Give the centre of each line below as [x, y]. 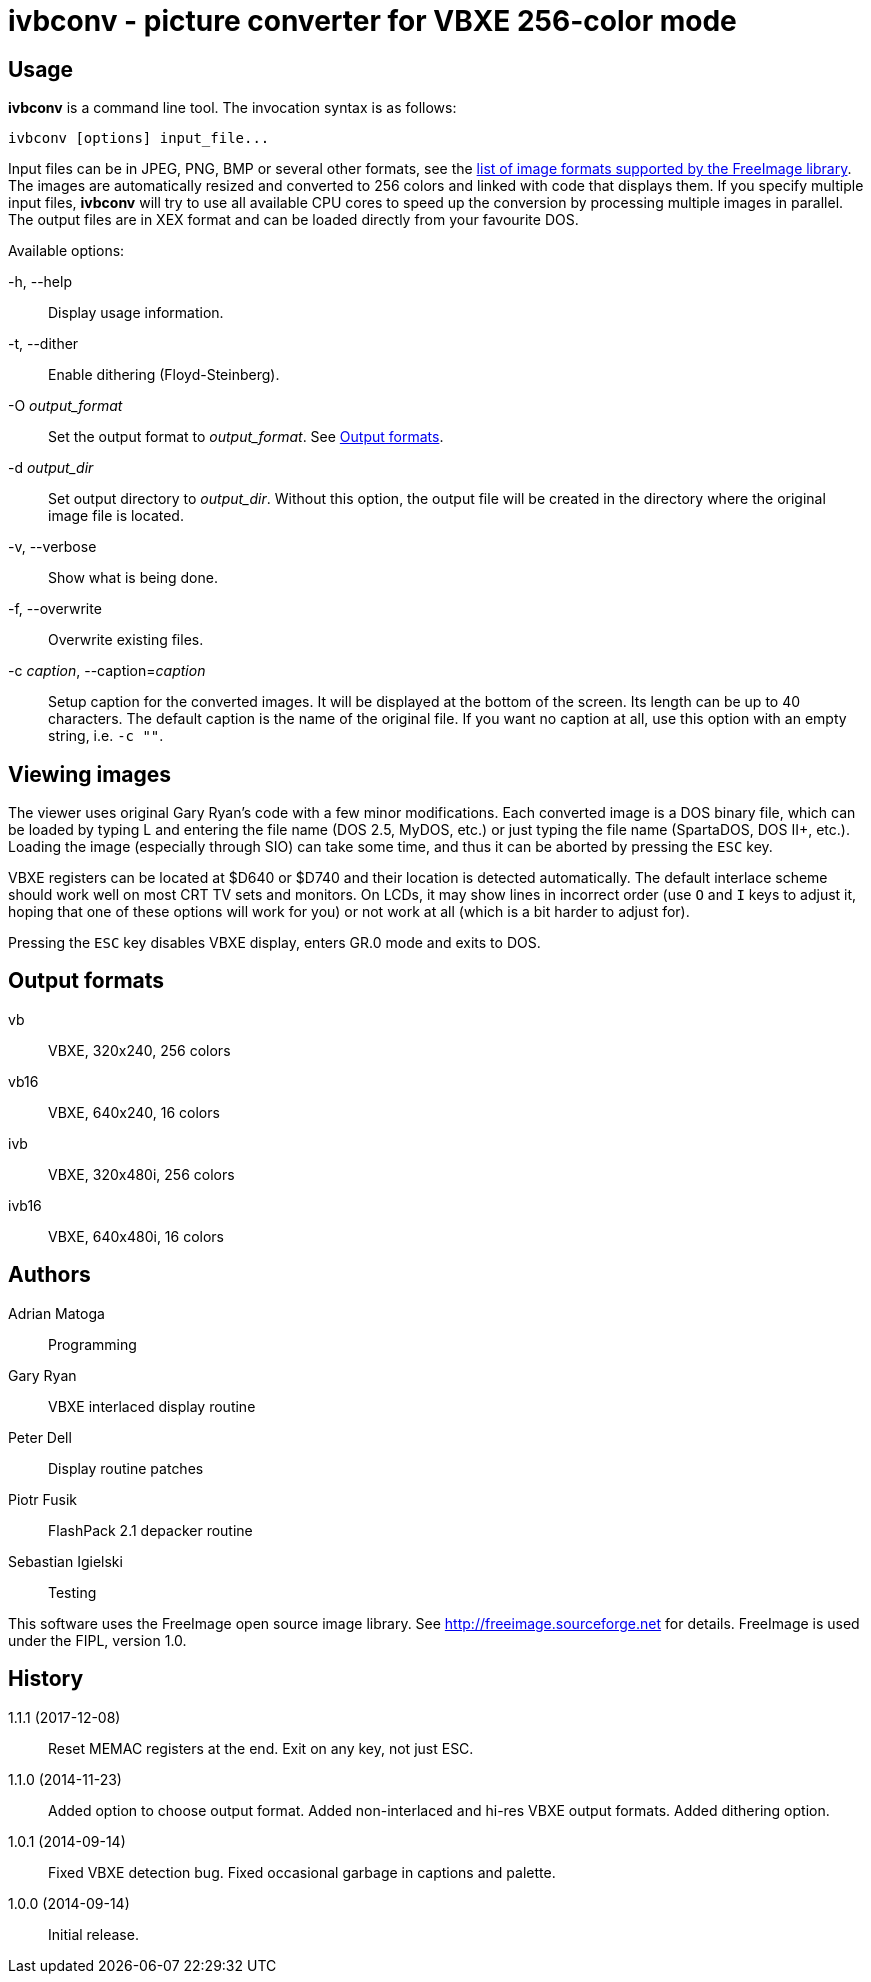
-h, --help [40, 282]
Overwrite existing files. [126, 640]
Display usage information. [136, 313]
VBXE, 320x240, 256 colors [139, 1050]
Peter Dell [40, 1437]
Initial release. [93, 1934]
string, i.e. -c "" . [106, 736]
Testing [72, 1592]
